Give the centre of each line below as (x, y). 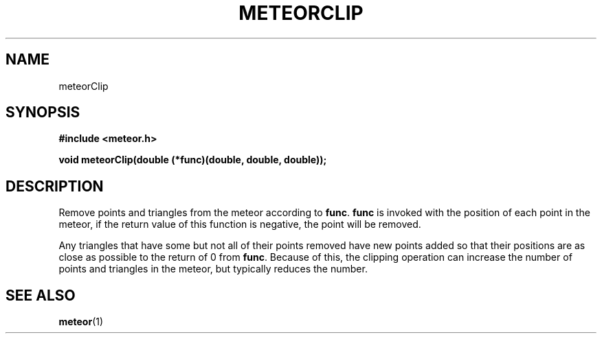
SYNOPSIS (43, 113)
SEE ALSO (41, 295)
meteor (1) (81, 322)
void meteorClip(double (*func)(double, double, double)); (193, 160)
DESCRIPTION (55, 186)
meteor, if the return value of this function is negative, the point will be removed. (240, 224)
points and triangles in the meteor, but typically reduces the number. (213, 269)
